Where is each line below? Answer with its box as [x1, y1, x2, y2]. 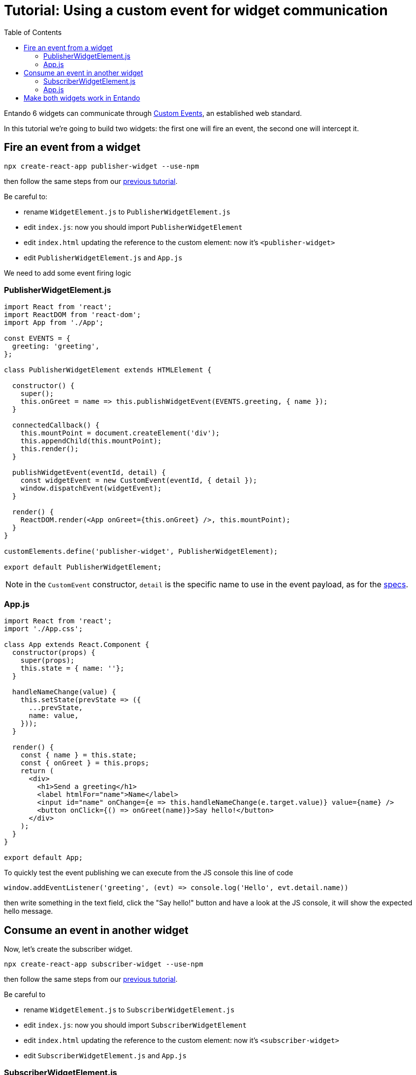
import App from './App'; [4, 319, 104, 327]
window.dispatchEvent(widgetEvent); [20, 484, 162, 493]
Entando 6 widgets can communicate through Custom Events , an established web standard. [4, 108, 302, 117]
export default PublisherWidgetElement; [4, 563, 162, 572]
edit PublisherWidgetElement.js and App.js [24, 253, 183, 262]
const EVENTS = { [4, 334, 70, 343]
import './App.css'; [4, 625, 83, 633]
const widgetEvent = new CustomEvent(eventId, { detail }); [20, 476, 257, 485]
